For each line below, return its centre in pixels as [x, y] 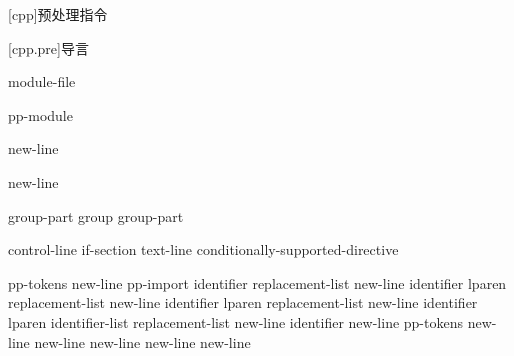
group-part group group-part [96, 215]
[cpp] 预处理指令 [58, 14]
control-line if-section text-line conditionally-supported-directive [203, 249]
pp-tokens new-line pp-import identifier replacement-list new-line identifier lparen [257, 282]
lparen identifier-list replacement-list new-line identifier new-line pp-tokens [235, 321]
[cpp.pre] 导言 [48, 47]
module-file [42, 81]
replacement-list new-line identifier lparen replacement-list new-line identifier [243, 302]
